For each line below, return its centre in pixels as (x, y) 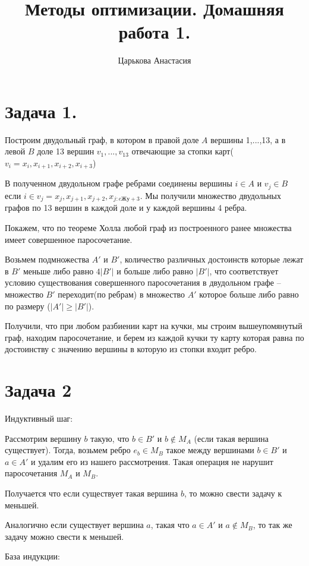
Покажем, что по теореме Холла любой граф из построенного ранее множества (148, 227)
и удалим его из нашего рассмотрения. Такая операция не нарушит (152, 461)
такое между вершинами (210, 450)
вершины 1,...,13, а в (248, 139)
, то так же (272, 525)
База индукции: (32, 556)
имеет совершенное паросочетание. (69, 239)
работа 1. (154, 32)
